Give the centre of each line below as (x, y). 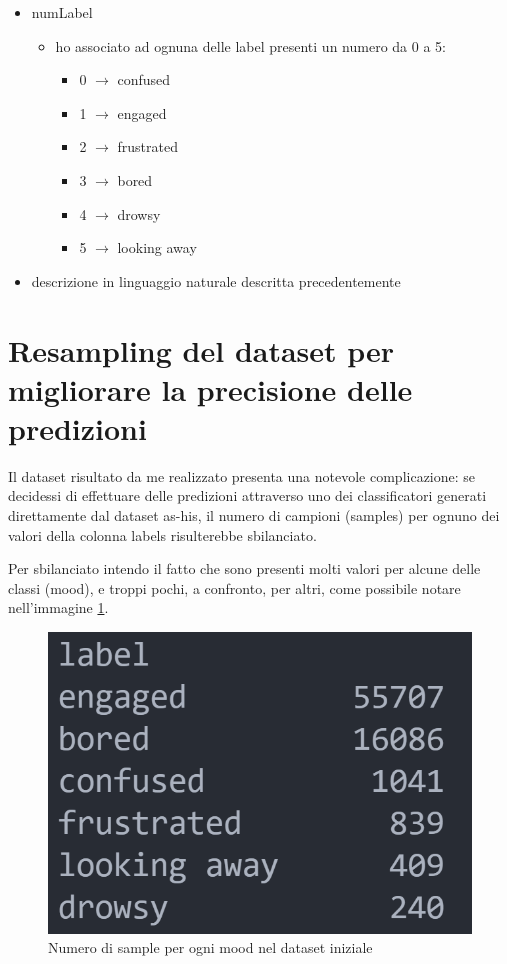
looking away (157, 247)
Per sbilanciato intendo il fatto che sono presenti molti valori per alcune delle (244, 568)
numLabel (62, 12)
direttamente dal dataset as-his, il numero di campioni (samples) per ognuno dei (254, 515)
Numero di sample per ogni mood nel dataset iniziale (210, 947)
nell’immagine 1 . (58, 607)
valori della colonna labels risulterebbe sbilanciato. (162, 534)
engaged (142, 112)
